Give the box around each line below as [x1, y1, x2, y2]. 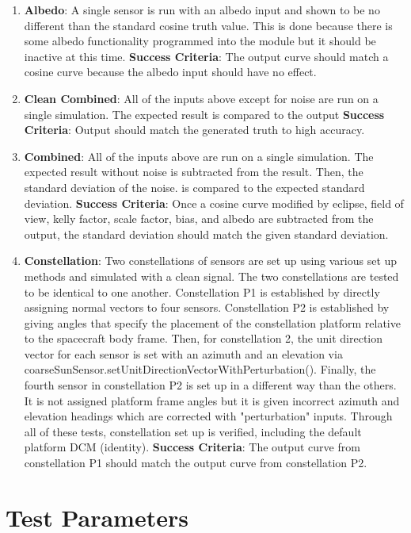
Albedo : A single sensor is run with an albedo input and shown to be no [24, 2, 380, 17]
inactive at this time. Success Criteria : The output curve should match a [24, 48, 389, 64]
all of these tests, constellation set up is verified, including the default [24, 423, 362, 439]
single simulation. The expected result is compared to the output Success [24, 105, 385, 122]
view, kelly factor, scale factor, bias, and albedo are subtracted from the [24, 210, 374, 227]
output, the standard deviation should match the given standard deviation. [24, 225, 389, 242]
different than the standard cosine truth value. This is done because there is [24, 17, 393, 33]
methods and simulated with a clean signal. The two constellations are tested [24, 267, 399, 284]
